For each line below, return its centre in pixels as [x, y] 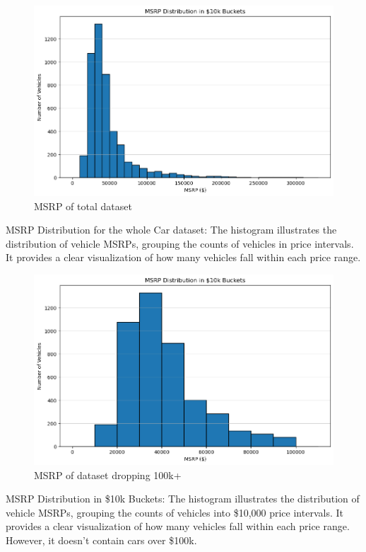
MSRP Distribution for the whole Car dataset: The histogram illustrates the [171, 230]
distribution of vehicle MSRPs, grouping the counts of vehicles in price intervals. [180, 243]
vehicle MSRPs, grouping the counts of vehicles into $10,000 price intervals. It [175, 512]
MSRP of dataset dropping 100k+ [108, 475]
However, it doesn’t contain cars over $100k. [101, 540]
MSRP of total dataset [83, 206]
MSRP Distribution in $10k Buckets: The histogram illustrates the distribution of [183, 499]
